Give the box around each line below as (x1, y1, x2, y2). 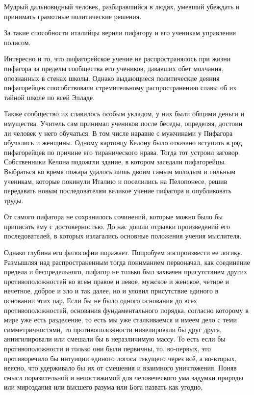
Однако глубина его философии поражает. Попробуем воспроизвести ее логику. (4, 247, 243, 258)
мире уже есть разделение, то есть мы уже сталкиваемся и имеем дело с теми (4, 315, 237, 325)
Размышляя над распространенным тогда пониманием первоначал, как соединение (4, 257, 250, 267)
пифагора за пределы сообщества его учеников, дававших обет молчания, (4, 63, 224, 73)
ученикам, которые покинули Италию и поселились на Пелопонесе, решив (4, 176, 228, 186)
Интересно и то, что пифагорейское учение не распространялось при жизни (4, 53, 231, 64)
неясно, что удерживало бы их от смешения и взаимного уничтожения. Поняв (4, 363, 237, 373)
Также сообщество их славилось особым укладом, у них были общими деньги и (4, 108, 244, 119)
